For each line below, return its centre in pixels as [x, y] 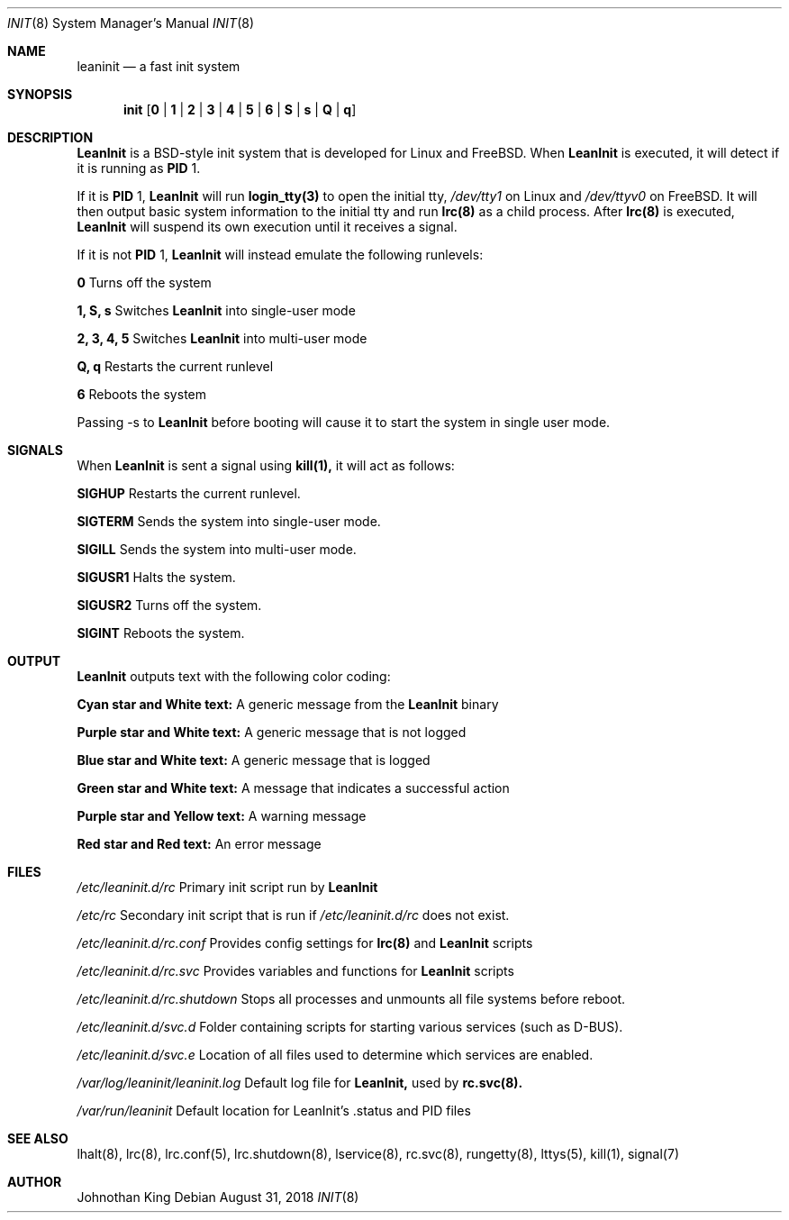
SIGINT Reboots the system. [161, 633]
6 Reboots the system [141, 394]
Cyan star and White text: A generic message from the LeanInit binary [288, 704]
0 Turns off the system [144, 282]
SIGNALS [35, 450]
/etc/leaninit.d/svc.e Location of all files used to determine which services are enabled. [335, 1055]
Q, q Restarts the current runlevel [175, 366]
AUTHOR [35, 1182]
